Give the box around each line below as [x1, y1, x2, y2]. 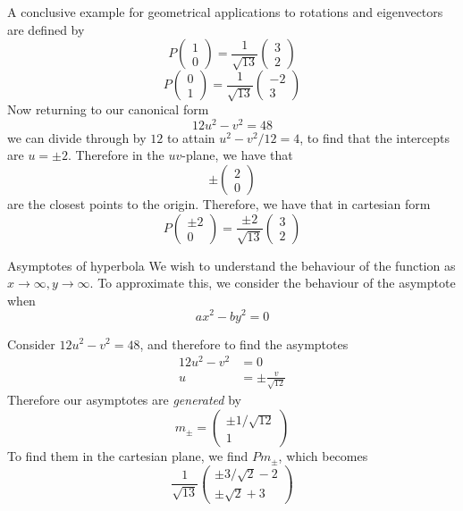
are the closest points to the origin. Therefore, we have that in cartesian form [7, 195, 431, 214]
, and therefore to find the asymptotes [139, 334, 349, 353]
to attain [166, 128, 215, 147]
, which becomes [278, 447, 368, 465]
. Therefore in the [67, 146, 164, 164]
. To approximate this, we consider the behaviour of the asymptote [89, 273, 456, 292]
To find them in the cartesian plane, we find [7, 447, 248, 465]
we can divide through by [7, 128, 147, 147]
